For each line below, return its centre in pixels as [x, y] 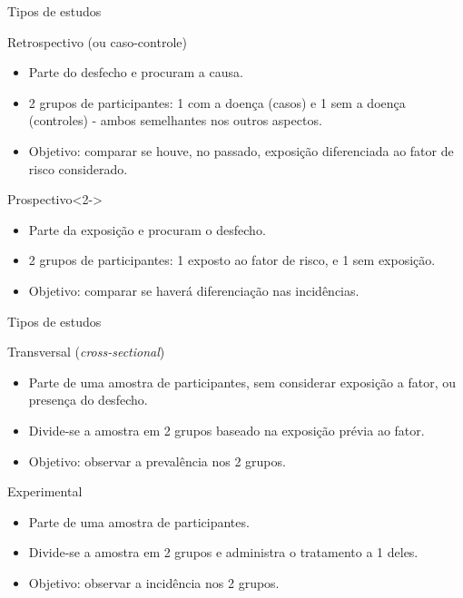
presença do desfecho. [88, 400]
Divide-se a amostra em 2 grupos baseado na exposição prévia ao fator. [227, 430]
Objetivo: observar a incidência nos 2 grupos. [154, 582]
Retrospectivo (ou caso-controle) [97, 41]
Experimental [45, 491]
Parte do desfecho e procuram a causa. [136, 72]
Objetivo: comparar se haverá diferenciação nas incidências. [194, 290]
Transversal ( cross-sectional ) [86, 352]
